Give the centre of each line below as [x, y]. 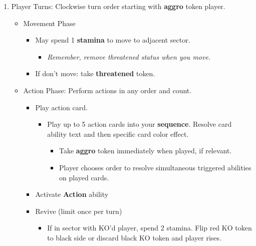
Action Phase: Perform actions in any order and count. [107, 90]
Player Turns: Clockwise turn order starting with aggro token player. [118, 6]
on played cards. [84, 177]
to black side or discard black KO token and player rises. [134, 237]
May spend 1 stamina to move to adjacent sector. [113, 40]
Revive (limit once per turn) [79, 211]
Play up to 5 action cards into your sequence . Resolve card [140, 124]
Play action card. [61, 107]
